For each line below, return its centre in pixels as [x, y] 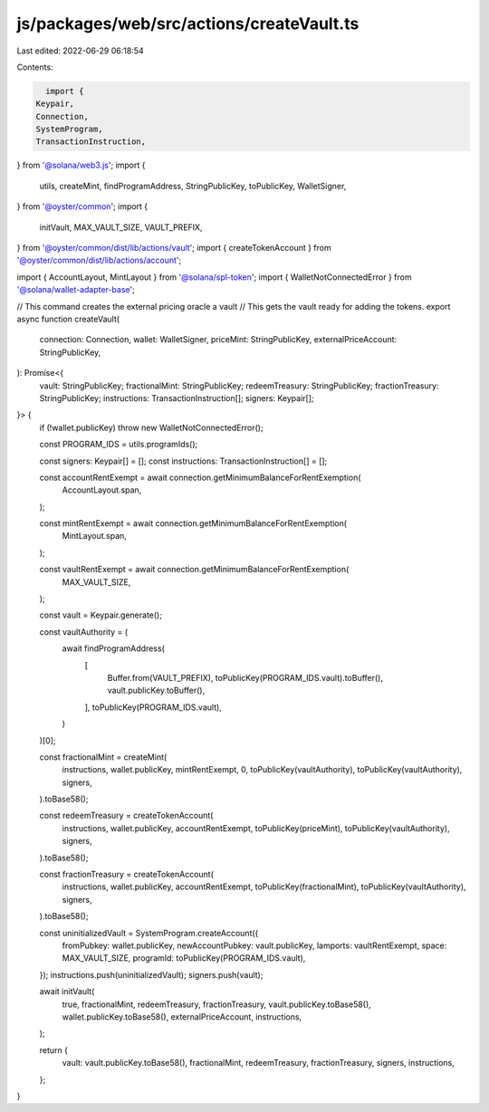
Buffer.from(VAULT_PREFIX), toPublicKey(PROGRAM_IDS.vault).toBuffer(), [245, 677]
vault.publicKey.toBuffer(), [156, 690]
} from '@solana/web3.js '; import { [81, 165]
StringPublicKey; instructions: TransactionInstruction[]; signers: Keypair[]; [177, 398]
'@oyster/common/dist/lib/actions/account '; [99, 260]
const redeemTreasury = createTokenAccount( [126, 816]
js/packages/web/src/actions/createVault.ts [188, 24]
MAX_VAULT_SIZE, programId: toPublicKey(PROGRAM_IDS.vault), [184, 958]
